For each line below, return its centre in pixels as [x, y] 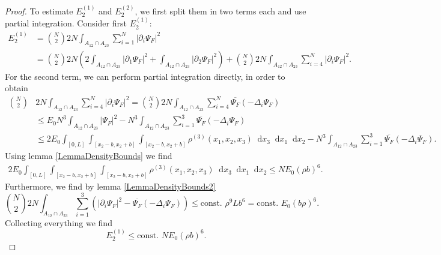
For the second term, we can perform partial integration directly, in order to [145, 76]
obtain [17, 88]
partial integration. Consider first [66, 23]
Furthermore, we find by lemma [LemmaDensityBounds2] [110, 186]
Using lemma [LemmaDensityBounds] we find [89, 155]
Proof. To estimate [39, 10]
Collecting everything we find [59, 222]
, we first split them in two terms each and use [221, 10]
